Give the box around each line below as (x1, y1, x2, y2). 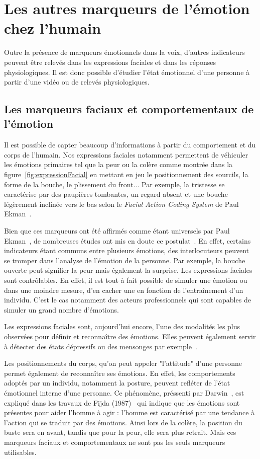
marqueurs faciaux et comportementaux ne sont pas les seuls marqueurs (4, 436, 225, 447)
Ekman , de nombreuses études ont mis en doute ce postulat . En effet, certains (4, 235, 251, 246)
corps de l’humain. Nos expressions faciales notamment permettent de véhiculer (4, 149, 248, 160)
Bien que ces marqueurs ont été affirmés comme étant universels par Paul (4, 225, 230, 236)
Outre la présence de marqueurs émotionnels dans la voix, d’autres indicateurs (4, 47, 245, 57)
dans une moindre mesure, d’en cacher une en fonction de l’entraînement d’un (4, 284, 243, 295)
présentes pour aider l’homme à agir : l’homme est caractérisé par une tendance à (4, 407, 255, 418)
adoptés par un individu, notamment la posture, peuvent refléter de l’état (4, 377, 230, 388)
